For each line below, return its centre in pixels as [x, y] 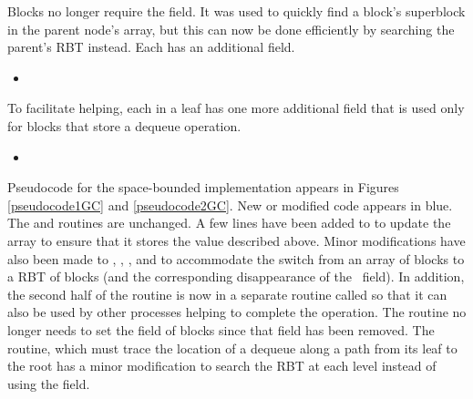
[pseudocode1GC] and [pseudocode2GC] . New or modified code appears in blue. [230, 205]
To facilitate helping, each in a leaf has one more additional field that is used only [236, 108]
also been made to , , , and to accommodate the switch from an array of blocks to [236, 258]
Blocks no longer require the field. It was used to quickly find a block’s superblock [236, 11]
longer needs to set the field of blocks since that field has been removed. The [221, 329]
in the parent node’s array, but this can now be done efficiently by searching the [231, 29]
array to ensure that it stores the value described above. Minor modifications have [236, 240]
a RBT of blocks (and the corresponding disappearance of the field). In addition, [236, 276]
